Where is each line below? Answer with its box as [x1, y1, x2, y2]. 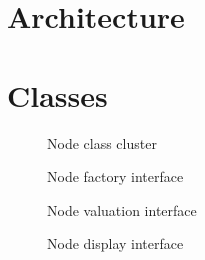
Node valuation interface [47, 199, 197, 220]
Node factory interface [47, 166, 184, 187]
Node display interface [47, 233, 184, 254]
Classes [7, 74, 108, 115]
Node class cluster [47, 132, 157, 153]
